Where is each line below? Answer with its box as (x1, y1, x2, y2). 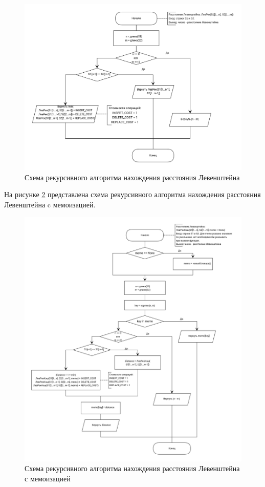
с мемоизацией (25, 473, 71, 483)
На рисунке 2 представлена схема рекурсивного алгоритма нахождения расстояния (4, 189, 261, 200)
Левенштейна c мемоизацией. (4, 199, 96, 209)
